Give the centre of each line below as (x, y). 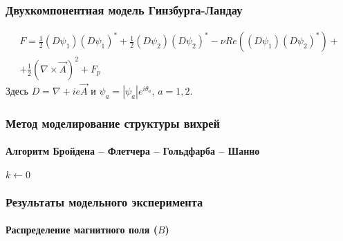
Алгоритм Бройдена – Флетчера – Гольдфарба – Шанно (133, 151)
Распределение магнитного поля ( (82, 230)
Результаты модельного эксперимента (104, 201)
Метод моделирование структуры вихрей (113, 123)
